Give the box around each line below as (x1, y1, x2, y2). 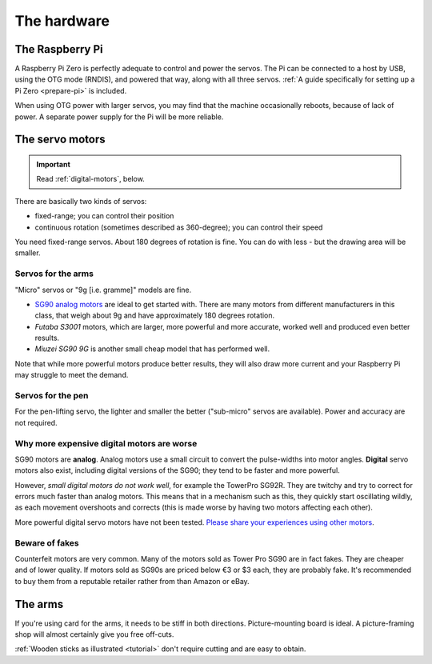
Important (36, 160, 71, 170)
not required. (14, 418, 58, 427)
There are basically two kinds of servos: (14, 196, 147, 206)
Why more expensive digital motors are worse (14, 438, 198, 449)
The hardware (14, 12, 110, 30)
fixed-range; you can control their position (34, 211, 174, 221)
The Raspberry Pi (14, 42, 103, 56)
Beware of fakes (14, 537, 79, 548)
